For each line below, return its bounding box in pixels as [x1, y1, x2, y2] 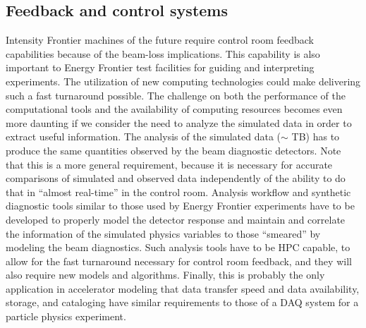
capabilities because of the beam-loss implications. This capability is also [6, 46, 320, 61]
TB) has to [291, 129, 340, 144]
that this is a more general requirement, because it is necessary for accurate [6, 157, 333, 171]
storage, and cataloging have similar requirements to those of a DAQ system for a [6, 295, 359, 310]
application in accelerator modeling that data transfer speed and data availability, [6, 281, 360, 296]
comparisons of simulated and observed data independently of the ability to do [6, 171, 346, 186]
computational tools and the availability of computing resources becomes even [6, 102, 343, 116]
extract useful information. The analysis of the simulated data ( [6, 129, 281, 144]
